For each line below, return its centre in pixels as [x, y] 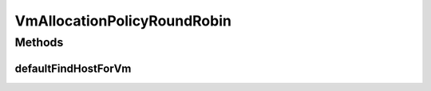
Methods [39, 42]
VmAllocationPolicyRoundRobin [123, 21]
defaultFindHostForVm [73, 68]
